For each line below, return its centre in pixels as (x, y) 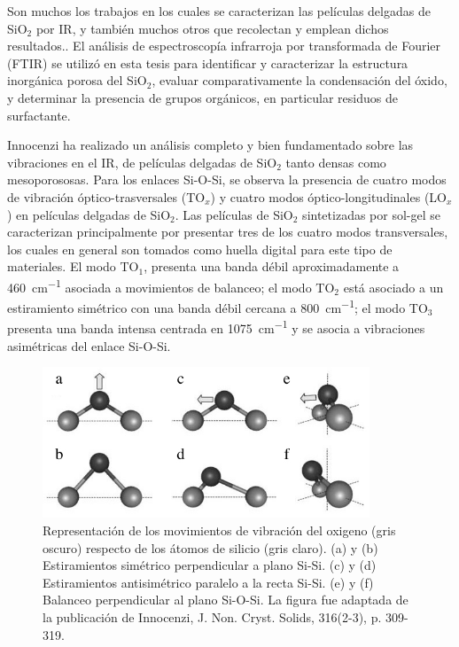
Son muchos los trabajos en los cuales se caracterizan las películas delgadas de (219, 11)
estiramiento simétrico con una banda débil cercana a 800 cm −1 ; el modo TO (218, 306)
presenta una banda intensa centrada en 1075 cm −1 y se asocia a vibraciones (216, 327)
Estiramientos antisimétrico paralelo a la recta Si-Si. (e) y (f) (208, 582)
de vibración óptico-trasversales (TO (106, 196)
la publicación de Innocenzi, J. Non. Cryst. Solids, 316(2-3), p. (212, 617)
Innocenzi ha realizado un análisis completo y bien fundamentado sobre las (210, 145)
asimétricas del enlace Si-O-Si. (89, 345)
